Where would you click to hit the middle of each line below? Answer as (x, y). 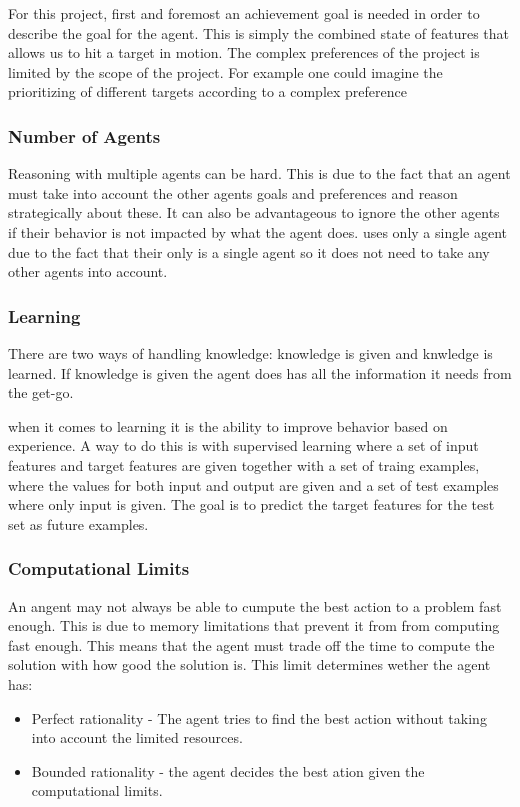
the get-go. (41, 392)
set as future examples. (78, 523)
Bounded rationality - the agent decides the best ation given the (228, 770)
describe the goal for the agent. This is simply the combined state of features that (259, 32)
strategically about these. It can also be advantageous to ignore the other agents (254, 212)
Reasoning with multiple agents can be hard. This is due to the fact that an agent (259, 173)
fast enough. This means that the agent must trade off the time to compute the (251, 644)
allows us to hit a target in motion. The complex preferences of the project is (244, 52)
